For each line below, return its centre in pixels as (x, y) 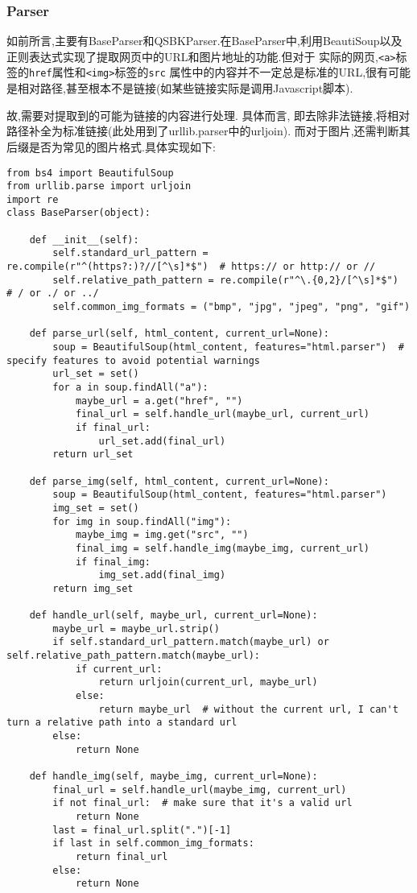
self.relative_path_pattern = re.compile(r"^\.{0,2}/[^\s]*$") (225, 280)
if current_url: (119, 669)
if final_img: (113, 562)
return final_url (122, 856)
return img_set (93, 588)
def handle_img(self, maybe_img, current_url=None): (173, 777)
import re (33, 199)
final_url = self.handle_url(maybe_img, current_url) (200, 790)
